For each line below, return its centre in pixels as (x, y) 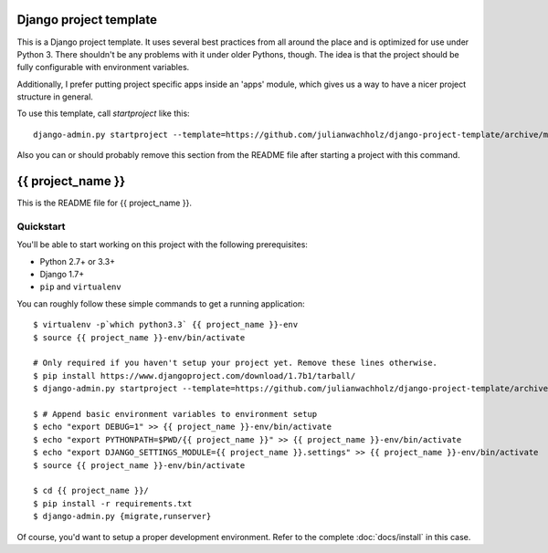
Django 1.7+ (62, 275)
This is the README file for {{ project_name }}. (104, 203)
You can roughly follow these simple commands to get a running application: (161, 303)
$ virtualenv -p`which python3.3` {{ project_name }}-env (166, 325)
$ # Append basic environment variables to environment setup (175, 414)
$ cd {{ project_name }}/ (91, 491)
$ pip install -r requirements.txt (113, 503)
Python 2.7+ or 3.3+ (78, 261)
